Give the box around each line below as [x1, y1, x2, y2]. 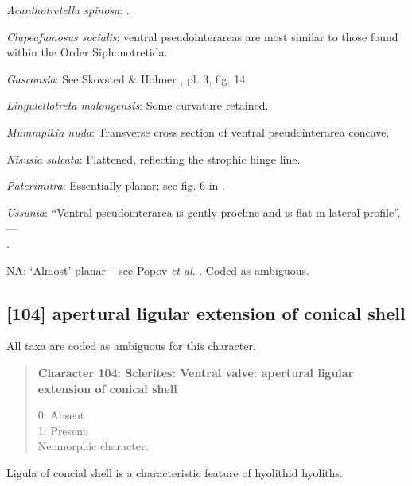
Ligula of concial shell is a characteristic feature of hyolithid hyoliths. [6, 464, 343, 480]
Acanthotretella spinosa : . [6, 2, 130, 17]
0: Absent [37, 407, 85, 423]
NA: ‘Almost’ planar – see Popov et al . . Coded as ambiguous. [6, 261, 309, 278]
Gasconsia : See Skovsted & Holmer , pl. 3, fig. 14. [6, 70, 249, 87]
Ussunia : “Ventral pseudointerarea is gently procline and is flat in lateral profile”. [6, 203, 401, 220]
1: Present [37, 422, 87, 438]
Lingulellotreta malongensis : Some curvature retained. [6, 97, 269, 114]
